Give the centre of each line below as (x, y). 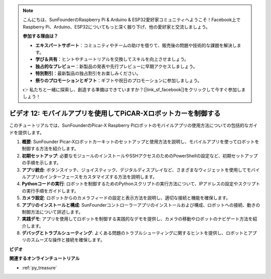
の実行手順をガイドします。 (50, 191)
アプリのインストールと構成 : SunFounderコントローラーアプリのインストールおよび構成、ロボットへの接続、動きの (141, 205)
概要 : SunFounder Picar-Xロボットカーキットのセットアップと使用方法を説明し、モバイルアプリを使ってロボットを (141, 142)
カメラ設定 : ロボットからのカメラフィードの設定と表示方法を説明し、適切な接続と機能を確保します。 (126, 198)
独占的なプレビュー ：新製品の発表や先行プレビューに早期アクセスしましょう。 (116, 66)
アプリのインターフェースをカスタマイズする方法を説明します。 (92, 177)
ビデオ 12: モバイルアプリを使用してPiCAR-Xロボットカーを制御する (115, 114)
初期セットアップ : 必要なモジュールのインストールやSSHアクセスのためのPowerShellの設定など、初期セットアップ (140, 156)
